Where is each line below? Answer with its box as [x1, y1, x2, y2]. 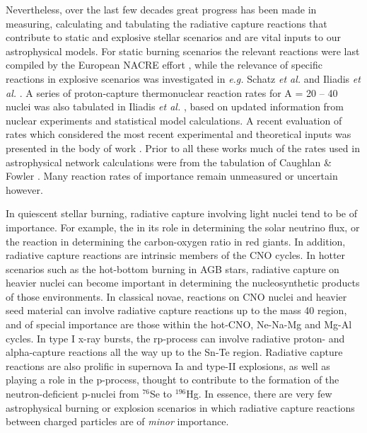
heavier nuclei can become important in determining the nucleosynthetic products [6, 275, 360, 290]
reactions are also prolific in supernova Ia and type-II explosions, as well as [6, 358, 330, 373]
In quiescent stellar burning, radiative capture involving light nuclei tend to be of [6, 206, 357, 221]
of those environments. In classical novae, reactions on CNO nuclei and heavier [6, 289, 347, 304]
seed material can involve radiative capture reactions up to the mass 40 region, [6, 303, 347, 318]
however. [6, 182, 43, 197]
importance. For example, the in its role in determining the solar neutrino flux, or [6, 219, 360, 234]
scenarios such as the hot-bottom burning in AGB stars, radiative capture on [6, 261, 339, 276]
